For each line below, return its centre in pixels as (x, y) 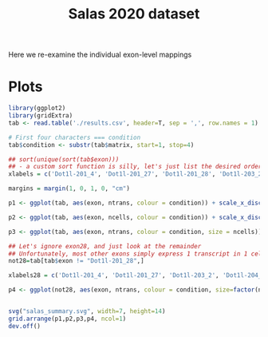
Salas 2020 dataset (134, 14)
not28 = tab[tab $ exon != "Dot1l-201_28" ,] (77, 261)
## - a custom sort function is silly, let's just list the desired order (135, 167)
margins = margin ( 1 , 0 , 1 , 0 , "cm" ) (69, 188)
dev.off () (25, 326)
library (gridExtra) (41, 116)
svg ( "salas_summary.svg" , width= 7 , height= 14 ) (87, 311)
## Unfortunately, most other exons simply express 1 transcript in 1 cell (137, 254)
